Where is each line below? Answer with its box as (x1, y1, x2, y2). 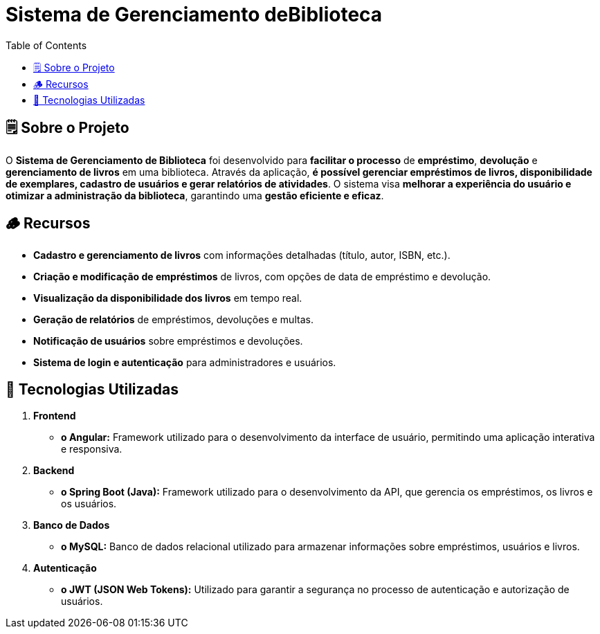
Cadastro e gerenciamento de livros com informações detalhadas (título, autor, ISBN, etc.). (33, 249, 451, 262)
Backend (33, 464, 75, 477)
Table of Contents (6, 39, 87, 51)
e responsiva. (61, 443, 122, 455)
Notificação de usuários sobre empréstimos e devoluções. (33, 335, 303, 347)
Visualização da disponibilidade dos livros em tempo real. (33, 292, 302, 305)
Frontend (33, 410, 76, 422)
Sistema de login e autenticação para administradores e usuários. (33, 356, 336, 369)
